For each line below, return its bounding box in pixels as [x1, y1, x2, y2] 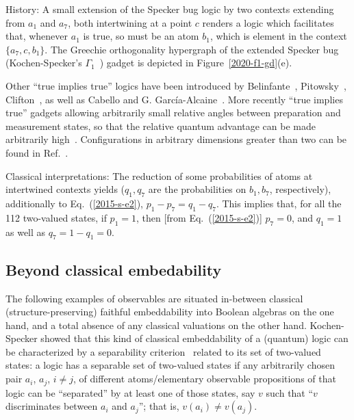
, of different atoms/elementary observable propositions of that [73, 371, 336, 386]
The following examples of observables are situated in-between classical [5, 291, 303, 305]
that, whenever [5, 29, 68, 43]
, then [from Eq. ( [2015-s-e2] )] [136, 210, 262, 224]
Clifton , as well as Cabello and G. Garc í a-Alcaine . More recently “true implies [5, 92, 343, 106]
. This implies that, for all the [216, 196, 342, 210]
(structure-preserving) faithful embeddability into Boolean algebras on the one [5, 304, 334, 319]
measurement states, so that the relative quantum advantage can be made [5, 118, 316, 133]
